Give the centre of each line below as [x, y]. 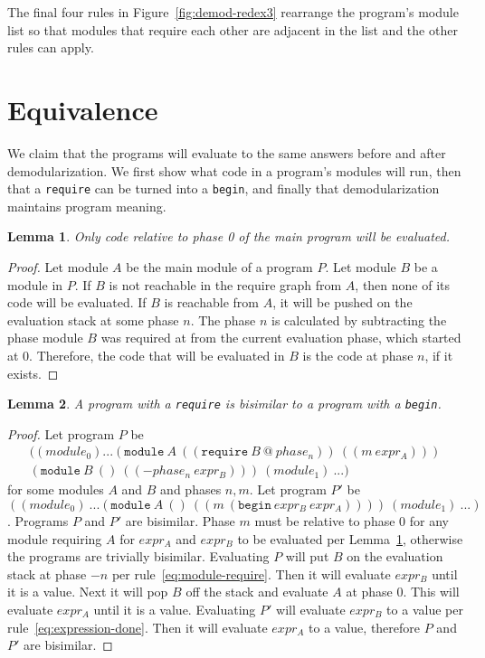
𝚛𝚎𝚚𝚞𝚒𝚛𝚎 [225, 452]
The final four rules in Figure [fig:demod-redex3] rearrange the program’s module [233, 12]
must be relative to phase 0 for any [352, 521]
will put [307, 556]
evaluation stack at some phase [93, 320]
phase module [45, 338]
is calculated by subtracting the [359, 320]
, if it [439, 355]
